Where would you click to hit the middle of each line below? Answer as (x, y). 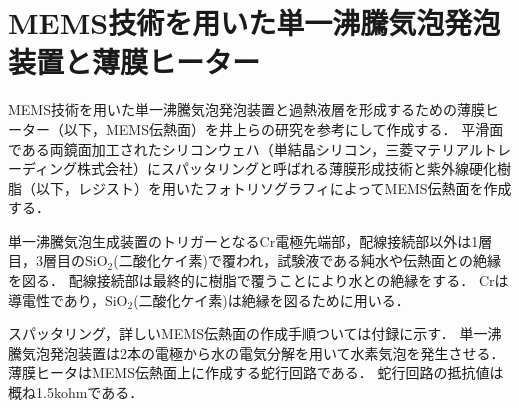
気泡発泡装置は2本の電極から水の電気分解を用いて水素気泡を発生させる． (263, 352)
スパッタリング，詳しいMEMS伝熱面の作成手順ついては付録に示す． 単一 (248, 333)
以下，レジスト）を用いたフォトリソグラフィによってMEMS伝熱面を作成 (273, 187)
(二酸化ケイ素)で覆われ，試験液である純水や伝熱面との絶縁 (307, 260)
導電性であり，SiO (68, 299)
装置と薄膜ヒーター (134, 61)
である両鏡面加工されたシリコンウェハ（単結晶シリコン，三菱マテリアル (246, 148)
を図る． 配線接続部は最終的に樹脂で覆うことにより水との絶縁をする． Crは (258, 280)
